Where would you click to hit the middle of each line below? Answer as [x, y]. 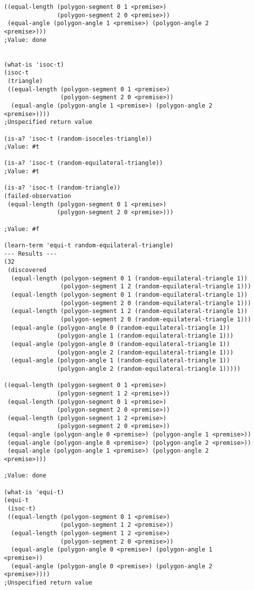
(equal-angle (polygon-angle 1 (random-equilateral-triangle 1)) [121, 361]
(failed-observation [38, 196]
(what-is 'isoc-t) [34, 64]
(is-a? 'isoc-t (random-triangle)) [62, 188]
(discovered [27, 270]
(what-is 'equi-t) [34, 492]
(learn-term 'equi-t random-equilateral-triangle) [89, 246]
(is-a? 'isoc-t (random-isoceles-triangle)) [78, 138]
